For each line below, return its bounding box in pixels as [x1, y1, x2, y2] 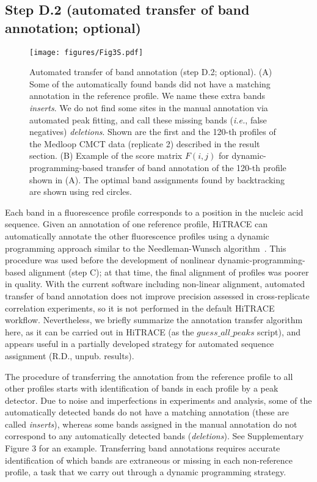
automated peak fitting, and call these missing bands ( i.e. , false [29, 113, 267, 126]
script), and [257, 325, 301, 338]
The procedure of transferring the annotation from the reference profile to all [5, 370, 293, 382]
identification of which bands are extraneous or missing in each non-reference [5, 453, 293, 466]
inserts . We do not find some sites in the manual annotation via [29, 101, 268, 114]
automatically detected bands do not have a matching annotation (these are [5, 406, 289, 418]
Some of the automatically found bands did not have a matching [29, 77, 271, 90]
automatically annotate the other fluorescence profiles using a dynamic [5, 229, 269, 242]
